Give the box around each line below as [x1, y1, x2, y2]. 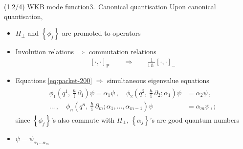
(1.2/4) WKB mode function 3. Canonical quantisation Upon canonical [4, 1, 216, 11]
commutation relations [89, 46, 156, 57]
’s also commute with [51, 114, 115, 125]
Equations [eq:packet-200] [15, 75, 92, 85]
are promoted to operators [62, 28, 141, 38]
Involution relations [15, 46, 74, 57]
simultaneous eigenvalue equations [107, 75, 209, 85]
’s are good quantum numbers [150, 114, 240, 125]
